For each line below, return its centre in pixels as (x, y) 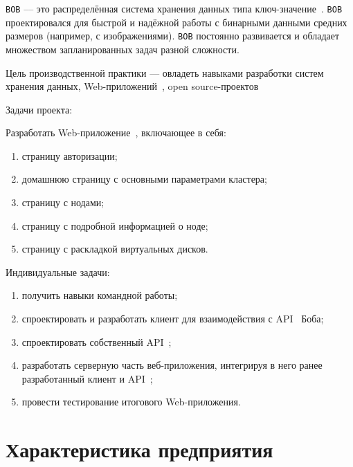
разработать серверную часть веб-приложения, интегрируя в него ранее (172, 365)
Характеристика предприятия (139, 449)
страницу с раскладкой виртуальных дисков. (115, 249)
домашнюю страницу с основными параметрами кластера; (144, 179)
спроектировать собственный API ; (97, 341)
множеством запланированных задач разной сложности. (123, 49)
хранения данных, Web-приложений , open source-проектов (132, 86)
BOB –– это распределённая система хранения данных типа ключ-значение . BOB (174, 8)
